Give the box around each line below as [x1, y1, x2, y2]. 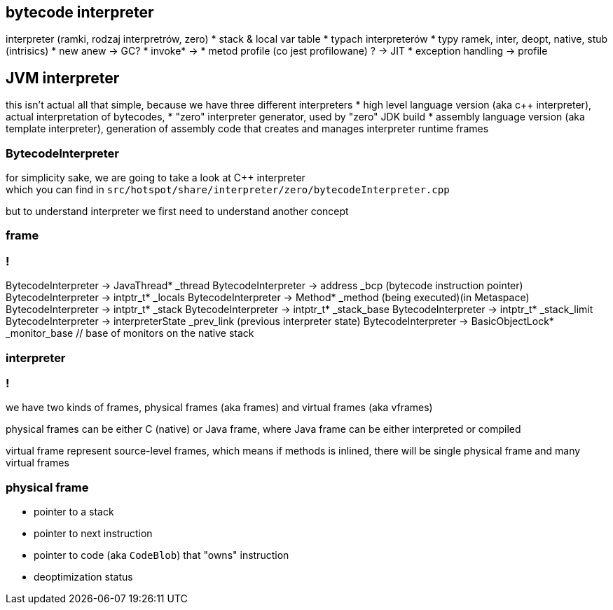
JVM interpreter [6, 69, 120, 87]
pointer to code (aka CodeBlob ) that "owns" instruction [34, 549, 289, 562]
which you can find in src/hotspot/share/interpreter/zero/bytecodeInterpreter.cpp [6, 183, 450, 196]
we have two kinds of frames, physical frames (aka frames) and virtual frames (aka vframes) [6, 401, 433, 414]
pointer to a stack [34, 506, 114, 518]
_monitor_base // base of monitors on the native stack [6, 327, 254, 340]
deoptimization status [34, 571, 133, 583]
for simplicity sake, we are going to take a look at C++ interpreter [6, 172, 305, 184]
